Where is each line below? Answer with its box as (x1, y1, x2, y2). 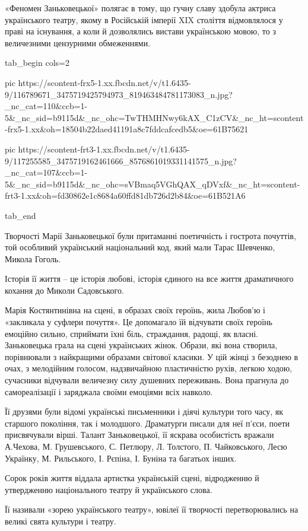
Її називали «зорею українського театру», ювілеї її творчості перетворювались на (5, 503, 299, 516)
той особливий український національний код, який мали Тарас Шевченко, (5, 241, 275, 253)
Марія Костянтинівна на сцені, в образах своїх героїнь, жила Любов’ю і (5, 304, 265, 316)
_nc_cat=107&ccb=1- (5, 166, 88, 179)
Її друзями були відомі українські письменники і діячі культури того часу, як (5, 405, 284, 418)
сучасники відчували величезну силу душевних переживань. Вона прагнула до (5, 374, 289, 386)
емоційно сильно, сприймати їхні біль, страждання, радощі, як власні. (5, 327, 258, 339)
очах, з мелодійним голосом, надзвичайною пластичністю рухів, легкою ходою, (5, 362, 293, 374)
